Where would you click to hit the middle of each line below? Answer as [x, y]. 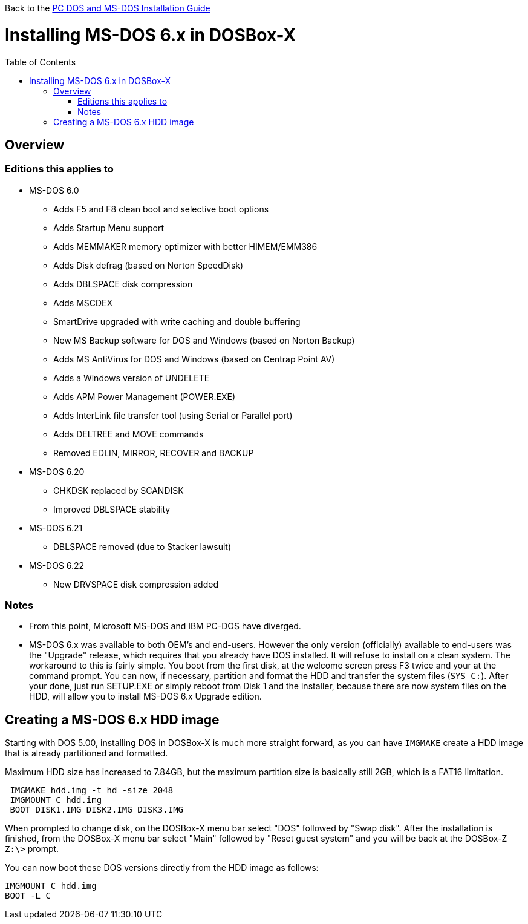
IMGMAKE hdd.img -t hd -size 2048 [92, 791]
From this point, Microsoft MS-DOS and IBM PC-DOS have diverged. [165, 626]
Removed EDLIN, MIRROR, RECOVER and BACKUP [154, 453]
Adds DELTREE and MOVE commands [129, 434]
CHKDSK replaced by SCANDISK [119, 490]
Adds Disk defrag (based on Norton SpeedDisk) [148, 265]
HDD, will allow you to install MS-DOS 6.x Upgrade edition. [145, 696]
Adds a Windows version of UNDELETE [132, 378]
